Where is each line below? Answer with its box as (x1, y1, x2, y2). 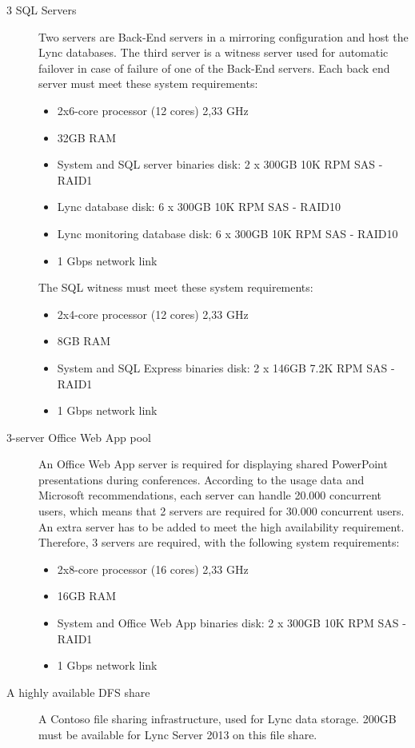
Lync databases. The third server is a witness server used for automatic (38, 44, 389, 61)
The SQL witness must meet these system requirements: (38, 279, 313, 296)
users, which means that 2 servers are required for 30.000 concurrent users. (38, 503, 405, 519)
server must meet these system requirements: (38, 75, 258, 92)
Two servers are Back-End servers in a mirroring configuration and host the (38, 28, 409, 45)
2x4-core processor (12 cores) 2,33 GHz (57, 305, 249, 322)
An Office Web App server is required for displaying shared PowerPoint (38, 456, 388, 472)
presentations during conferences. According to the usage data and (38, 471, 365, 487)
